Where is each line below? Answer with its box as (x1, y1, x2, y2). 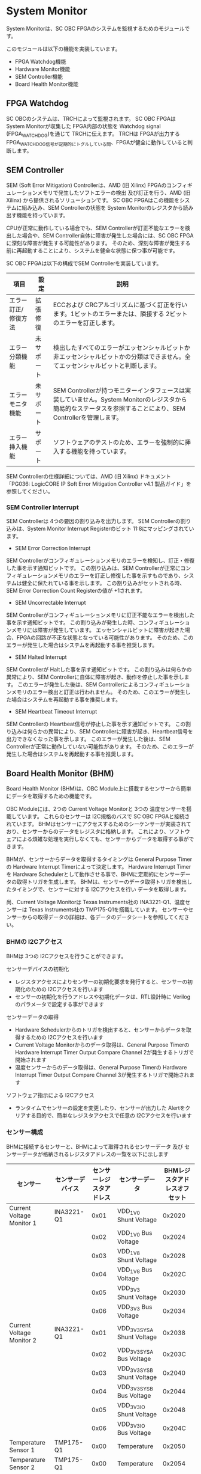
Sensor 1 (9, 1446, 35, 1454)
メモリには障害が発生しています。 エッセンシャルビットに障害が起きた (11, 626, 185, 634)
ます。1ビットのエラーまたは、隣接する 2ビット (53, 310, 188, 318)
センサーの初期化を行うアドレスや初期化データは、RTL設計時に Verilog (14, 993, 190, 1000)
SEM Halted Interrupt (14, 653, 67, 661)
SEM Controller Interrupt (6, 503, 79, 512)
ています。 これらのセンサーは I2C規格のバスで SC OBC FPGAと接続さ (16, 813, 190, 820)
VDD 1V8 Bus (117, 1265, 153, 1275)
